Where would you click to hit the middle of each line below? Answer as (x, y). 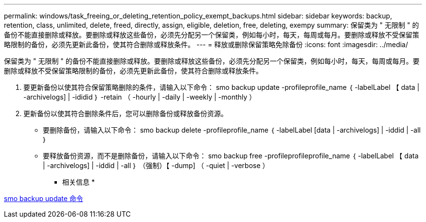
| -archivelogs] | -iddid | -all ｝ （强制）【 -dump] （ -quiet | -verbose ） (156, 165)
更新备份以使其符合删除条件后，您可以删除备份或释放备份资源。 (125, 113)
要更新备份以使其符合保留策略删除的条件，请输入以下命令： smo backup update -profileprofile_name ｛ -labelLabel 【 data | (222, 87)
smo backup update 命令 (44, 198)
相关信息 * (79, 182)
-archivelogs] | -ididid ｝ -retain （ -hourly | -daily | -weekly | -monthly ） (140, 97)
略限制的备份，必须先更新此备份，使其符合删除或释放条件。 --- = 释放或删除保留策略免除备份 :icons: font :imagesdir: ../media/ (206, 44)
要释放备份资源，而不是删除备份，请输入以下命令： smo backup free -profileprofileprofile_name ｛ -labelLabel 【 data (231, 156)
